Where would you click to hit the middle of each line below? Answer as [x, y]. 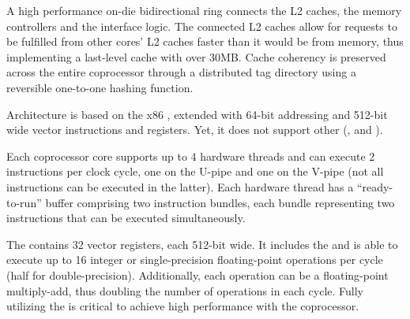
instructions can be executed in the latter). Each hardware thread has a [180, 186]
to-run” [24, 202]
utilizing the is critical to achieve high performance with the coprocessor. [183, 306]
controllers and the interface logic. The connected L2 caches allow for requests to [202, 26]
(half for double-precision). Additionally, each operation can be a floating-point [197, 274]
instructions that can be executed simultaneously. [126, 218]
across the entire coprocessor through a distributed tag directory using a [181, 72]
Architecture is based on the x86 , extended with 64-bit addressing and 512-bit [197, 114]
